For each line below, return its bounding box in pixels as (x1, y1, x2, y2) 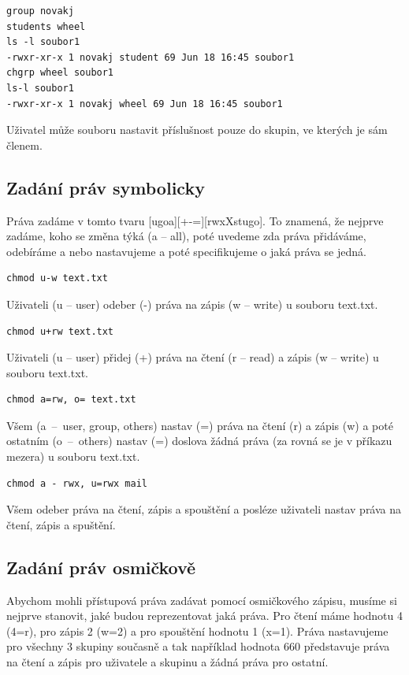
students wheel (6, 20, 86, 32)
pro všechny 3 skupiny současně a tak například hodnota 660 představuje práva (6, 638, 390, 655)
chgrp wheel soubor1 (6, 67, 114, 79)
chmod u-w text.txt (6, 273, 108, 284)
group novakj (6, 6, 74, 17)
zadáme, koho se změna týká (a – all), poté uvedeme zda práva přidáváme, (6, 228, 366, 244)
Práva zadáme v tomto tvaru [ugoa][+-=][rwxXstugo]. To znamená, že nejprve (6, 212, 384, 228)
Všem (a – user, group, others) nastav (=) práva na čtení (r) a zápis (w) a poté (6, 417, 393, 433)
